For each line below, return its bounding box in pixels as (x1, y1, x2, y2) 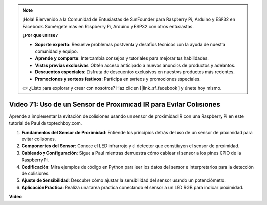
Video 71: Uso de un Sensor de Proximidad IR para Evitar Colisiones (9, 100, 220, 108)
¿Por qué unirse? (22, 33, 58, 38)
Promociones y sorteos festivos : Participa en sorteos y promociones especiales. (35, 76, 201, 82)
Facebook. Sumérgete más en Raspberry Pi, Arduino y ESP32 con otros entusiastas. (22, 23, 194, 29)
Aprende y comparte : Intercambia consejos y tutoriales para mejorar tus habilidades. (35, 55, 209, 61)
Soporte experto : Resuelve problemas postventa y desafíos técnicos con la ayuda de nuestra (35, 41, 226, 47)
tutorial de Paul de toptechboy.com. (9, 120, 82, 126)
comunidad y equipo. (35, 48, 78, 54)
